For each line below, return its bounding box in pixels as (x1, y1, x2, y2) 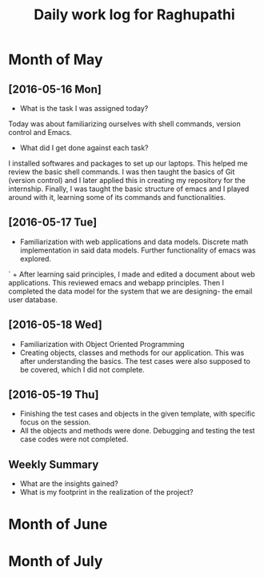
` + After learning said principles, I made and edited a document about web (8, 269, 256, 279)
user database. (8, 294, 58, 305)
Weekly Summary (8, 457, 99, 471)
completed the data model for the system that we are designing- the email (8, 286, 253, 296)
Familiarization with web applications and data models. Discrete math (19, 237, 249, 246)
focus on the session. (19, 417, 91, 427)
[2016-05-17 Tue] (8, 216, 98, 229)
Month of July (8, 552, 103, 570)
